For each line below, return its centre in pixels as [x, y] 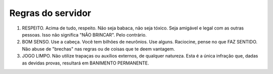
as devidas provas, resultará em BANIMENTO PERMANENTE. [85, 63]
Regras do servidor [50, 13]
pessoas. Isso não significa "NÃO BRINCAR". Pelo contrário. [84, 34]
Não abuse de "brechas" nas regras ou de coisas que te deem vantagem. [99, 49]
